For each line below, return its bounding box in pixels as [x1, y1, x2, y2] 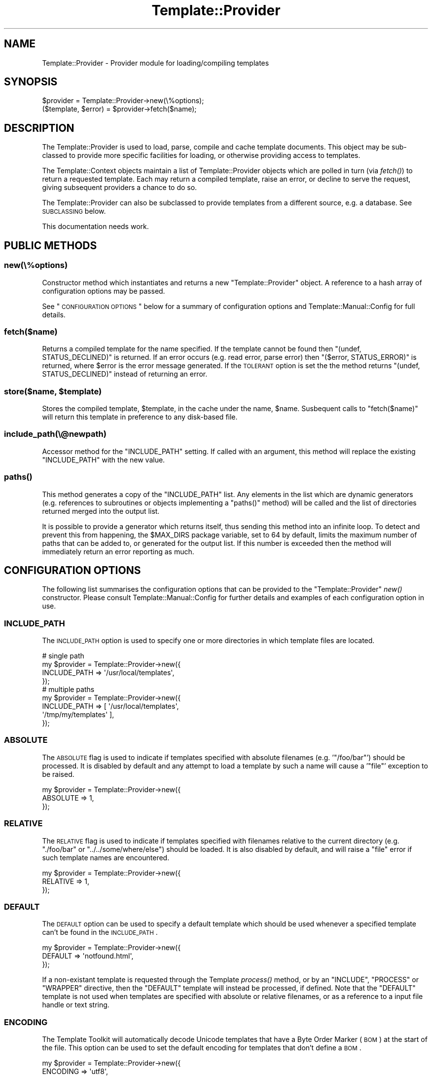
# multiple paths [42, 685, 95, 694]
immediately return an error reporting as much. [42, 547, 194, 556]
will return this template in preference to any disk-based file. [42, 413, 238, 421]
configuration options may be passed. [42, 286, 165, 295]
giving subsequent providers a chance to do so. [42, 183, 197, 192]
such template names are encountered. [42, 853, 170, 862]
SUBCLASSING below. [42, 207, 106, 216]
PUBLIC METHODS [4, 239, 97, 252]
